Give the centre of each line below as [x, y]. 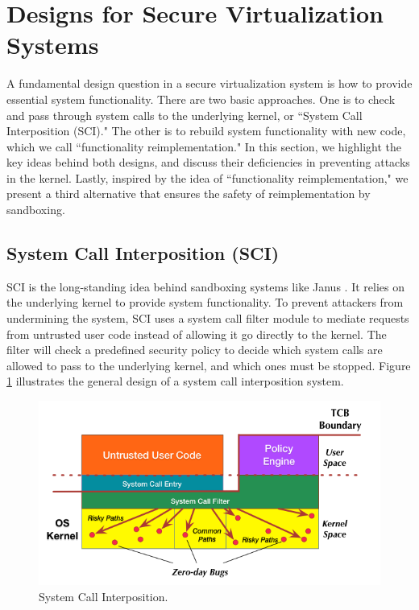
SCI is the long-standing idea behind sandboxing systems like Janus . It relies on [205, 286]
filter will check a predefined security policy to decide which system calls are [195, 350]
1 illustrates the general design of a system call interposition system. [175, 381]
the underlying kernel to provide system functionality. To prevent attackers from [205, 302]
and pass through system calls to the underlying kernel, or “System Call [185, 115]
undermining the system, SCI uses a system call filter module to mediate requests [208, 318]
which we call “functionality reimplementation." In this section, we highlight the [204, 146]
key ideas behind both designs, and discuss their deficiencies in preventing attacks [208, 162]
